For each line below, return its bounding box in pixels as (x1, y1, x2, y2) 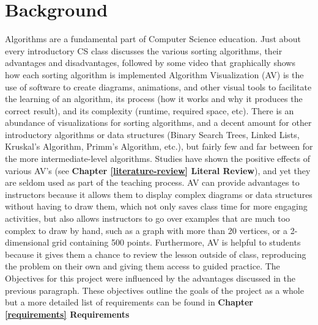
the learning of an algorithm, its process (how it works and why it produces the (5, 92, 303, 105)
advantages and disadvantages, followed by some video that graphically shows (5, 56, 295, 69)
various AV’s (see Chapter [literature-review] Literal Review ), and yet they (5, 164, 311, 177)
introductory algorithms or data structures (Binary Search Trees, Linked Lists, (5, 128, 300, 141)
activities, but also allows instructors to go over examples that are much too (5, 212, 290, 225)
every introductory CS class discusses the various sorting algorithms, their (5, 44, 283, 57)
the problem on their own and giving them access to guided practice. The (5, 260, 280, 272)
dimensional (5, 236, 50, 249)
